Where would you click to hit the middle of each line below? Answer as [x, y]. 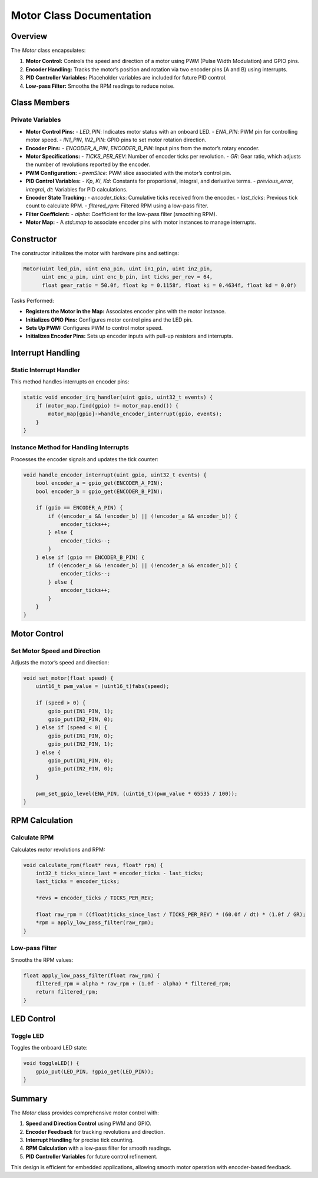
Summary [29, 1098]
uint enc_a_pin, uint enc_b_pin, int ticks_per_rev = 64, [127, 277]
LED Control [33, 1019]
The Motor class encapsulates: [48, 51]
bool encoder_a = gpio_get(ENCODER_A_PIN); [99, 483]
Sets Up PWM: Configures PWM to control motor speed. [94, 327]
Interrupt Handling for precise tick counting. [80, 1140]
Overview [29, 36]
